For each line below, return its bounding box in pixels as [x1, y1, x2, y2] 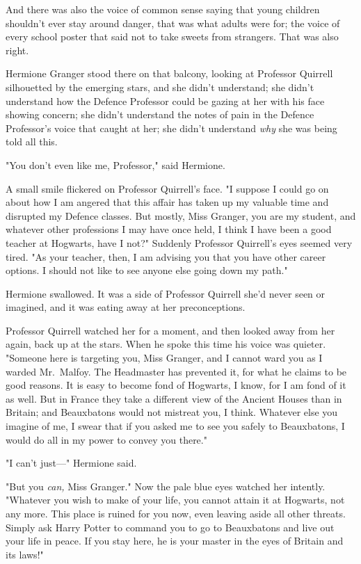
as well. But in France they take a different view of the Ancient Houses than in [6, 391, 342, 405]
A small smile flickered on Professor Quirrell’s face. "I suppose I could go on [6, 181, 329, 195]
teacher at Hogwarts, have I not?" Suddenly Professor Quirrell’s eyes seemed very [6, 235, 353, 250]
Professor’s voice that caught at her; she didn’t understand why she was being [6, 120, 337, 135]
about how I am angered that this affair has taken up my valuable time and [6, 195, 329, 209]
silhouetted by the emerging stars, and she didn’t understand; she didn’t [6, 79, 314, 94]
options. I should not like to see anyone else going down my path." [6, 263, 288, 277]
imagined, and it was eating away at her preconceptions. [6, 300, 246, 314]
